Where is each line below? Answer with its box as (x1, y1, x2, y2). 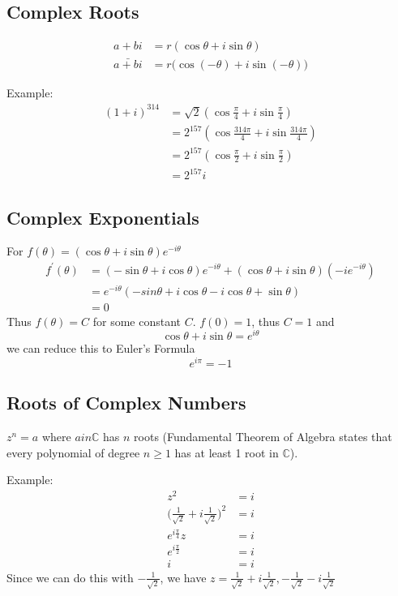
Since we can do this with (6, 568, 134, 585)
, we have (160, 568, 207, 585)
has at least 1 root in (174, 444, 279, 461)
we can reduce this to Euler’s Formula (6, 340, 195, 357)
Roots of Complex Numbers (6, 390, 246, 415)
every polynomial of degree (6, 444, 140, 461)
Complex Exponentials (6, 204, 199, 229)
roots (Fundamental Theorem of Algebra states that (134, 428, 392, 445)
